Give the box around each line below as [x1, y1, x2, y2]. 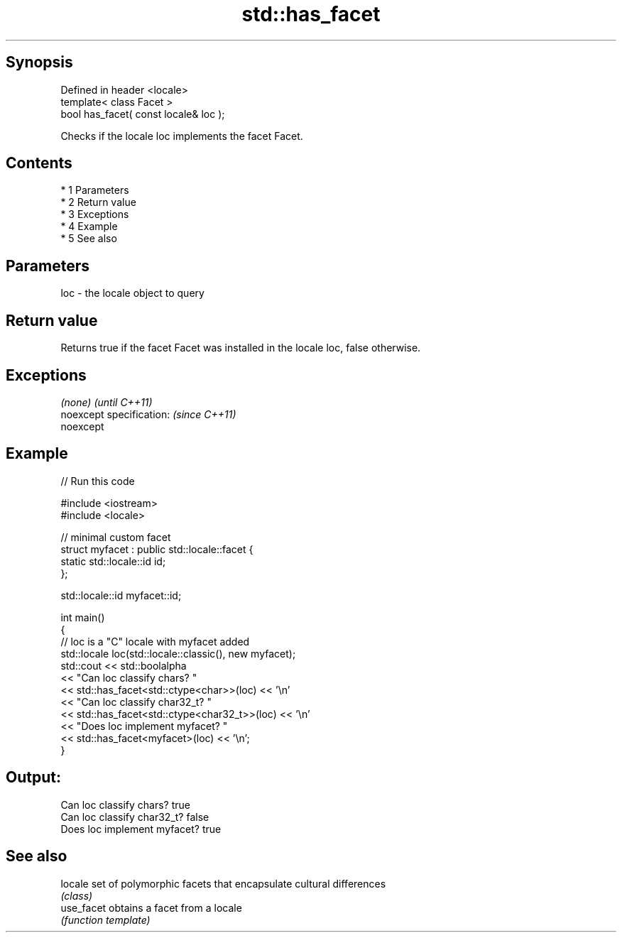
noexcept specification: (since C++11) [60, 408, 236, 420]
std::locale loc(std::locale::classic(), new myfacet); [60, 647, 296, 660]
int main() [60, 611, 105, 623]
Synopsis [6, 53, 73, 72]
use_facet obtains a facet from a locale [60, 901, 242, 914]
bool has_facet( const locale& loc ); [60, 107, 225, 120]
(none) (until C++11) [60, 396, 153, 408]
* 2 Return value [60, 196, 136, 209]
